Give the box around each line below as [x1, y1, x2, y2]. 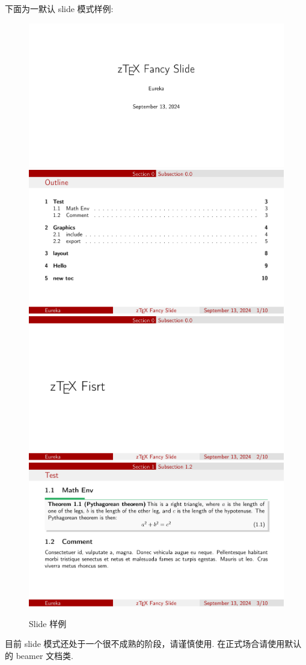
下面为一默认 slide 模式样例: [5, 2, 114, 14]
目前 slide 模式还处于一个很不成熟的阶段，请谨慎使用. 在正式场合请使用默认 [5, 637, 302, 650]
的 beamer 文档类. [5, 649, 73, 661]
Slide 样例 [29, 617, 67, 629]
